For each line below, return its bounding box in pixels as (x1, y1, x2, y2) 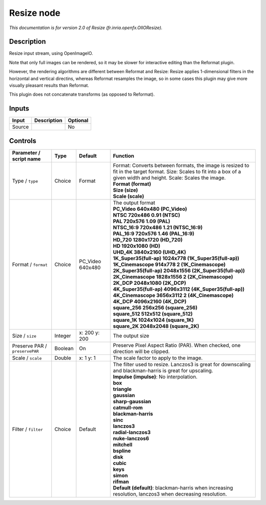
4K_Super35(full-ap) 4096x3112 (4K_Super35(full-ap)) (113, 285, 245, 292)
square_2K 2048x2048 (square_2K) (113, 322, 199, 329)
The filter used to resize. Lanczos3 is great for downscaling (113, 361, 251, 368)
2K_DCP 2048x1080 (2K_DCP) (113, 279, 187, 286)
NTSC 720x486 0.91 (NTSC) (113, 211, 180, 218)
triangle (113, 386, 132, 392)
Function (113, 152, 134, 159)
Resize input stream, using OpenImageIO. (9, 50, 93, 56)
